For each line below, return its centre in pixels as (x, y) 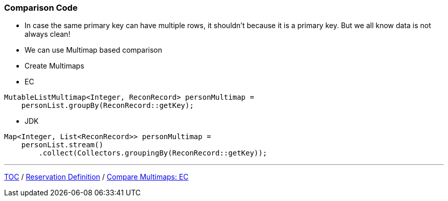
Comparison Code (41, 8)
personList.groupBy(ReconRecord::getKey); (107, 106)
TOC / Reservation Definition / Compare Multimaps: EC (96, 177)
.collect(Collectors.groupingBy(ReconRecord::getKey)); (153, 153)
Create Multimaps (54, 66)
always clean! (48, 34)
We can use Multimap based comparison (93, 50)
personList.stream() (62, 145)
